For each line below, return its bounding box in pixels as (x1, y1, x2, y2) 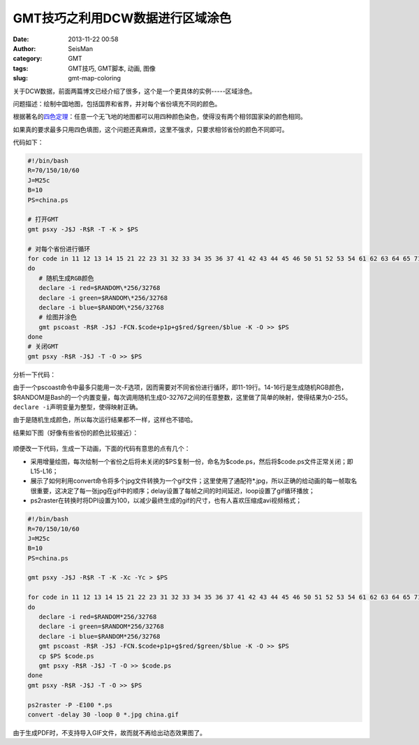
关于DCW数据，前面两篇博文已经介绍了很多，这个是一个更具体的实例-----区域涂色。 (13, 87, 256, 95)
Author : (13, 44, 36, 52)
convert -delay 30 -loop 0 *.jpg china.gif (27, 710, 179, 718)
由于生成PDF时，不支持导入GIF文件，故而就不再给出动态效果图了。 (13, 728, 206, 737)
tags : (13, 64, 29, 73)
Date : (13, 35, 29, 43)
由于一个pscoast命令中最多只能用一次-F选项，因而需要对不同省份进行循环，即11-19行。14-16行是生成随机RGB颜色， (13, 383, 348, 391)
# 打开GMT (27, 215, 59, 224)
